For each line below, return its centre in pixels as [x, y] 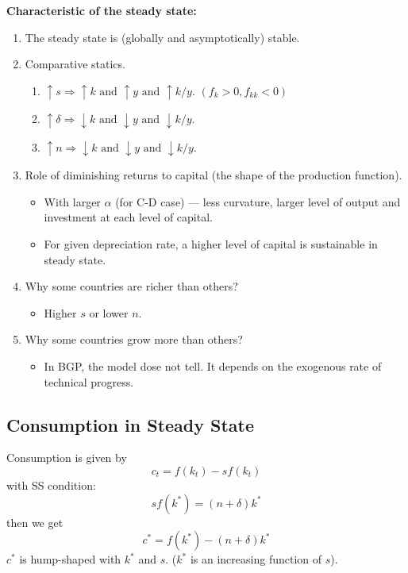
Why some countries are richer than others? [131, 286]
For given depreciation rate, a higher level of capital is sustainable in [211, 244]
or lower [109, 312]
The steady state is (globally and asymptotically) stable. [162, 37]
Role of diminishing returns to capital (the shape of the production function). [214, 175]
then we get [35, 522]
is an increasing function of [256, 559]
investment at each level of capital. [128, 217]
